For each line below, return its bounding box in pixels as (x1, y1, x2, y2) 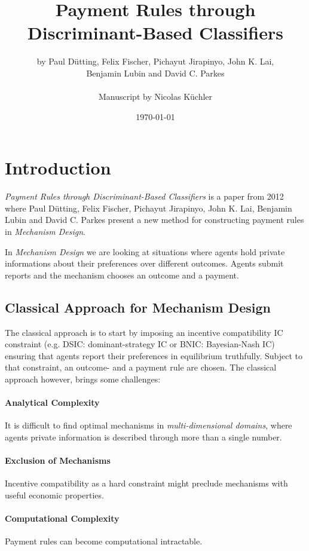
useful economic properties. (5, 488, 104, 501)
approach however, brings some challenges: (5, 372, 161, 385)
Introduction (5, 155, 111, 180)
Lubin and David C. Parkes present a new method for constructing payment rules (5, 213, 304, 226)
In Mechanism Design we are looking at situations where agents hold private (5, 245, 285, 258)
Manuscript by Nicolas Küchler (98, 90, 213, 103)
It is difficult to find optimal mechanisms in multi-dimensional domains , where (5, 419, 292, 431)
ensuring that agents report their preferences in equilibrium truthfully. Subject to (5, 349, 303, 362)
